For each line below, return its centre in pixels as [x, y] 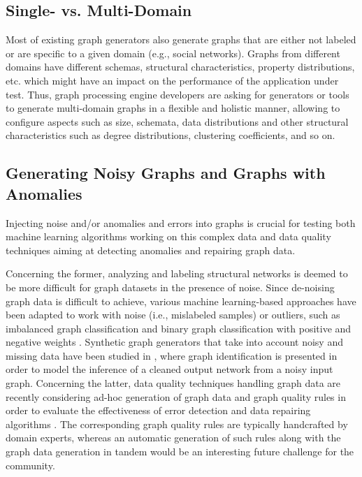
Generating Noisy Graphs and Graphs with [166, 173]
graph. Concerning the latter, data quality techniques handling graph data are [173, 383]
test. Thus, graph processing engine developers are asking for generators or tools [178, 94]
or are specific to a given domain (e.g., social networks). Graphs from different [173, 53]
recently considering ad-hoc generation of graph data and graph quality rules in [176, 396]
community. [30, 465]
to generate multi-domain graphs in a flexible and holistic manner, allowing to [173, 108]
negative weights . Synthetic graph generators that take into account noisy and [174, 342]
